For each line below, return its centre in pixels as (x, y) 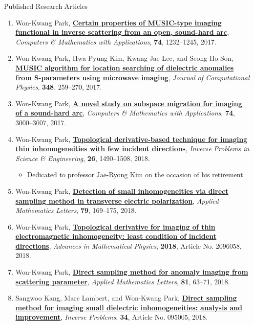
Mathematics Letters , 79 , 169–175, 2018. (76, 210)
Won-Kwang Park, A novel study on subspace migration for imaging (129, 103)
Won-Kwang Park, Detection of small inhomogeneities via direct (122, 191)
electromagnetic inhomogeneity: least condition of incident (116, 236)
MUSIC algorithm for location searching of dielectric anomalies (125, 67)
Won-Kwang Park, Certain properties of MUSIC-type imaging (118, 22)
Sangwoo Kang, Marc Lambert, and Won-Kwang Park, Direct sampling (126, 298)
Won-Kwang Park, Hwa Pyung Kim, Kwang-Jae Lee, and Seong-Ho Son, (124, 58)
